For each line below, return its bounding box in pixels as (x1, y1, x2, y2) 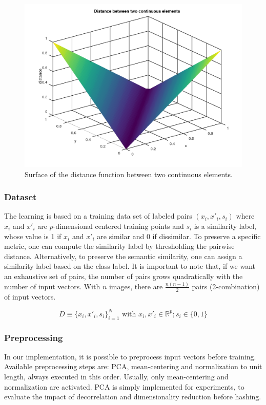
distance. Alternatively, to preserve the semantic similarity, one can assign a (4, 250, 242, 261)
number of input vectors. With (4, 281, 100, 291)
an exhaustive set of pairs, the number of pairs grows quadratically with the (4, 270, 243, 281)
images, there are (109, 281, 163, 291)
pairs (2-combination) (192, 281, 260, 291)
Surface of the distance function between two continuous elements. (25, 168, 233, 179)
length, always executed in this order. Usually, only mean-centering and (4, 371, 229, 381)
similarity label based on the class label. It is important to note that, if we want (4, 261, 256, 271)
